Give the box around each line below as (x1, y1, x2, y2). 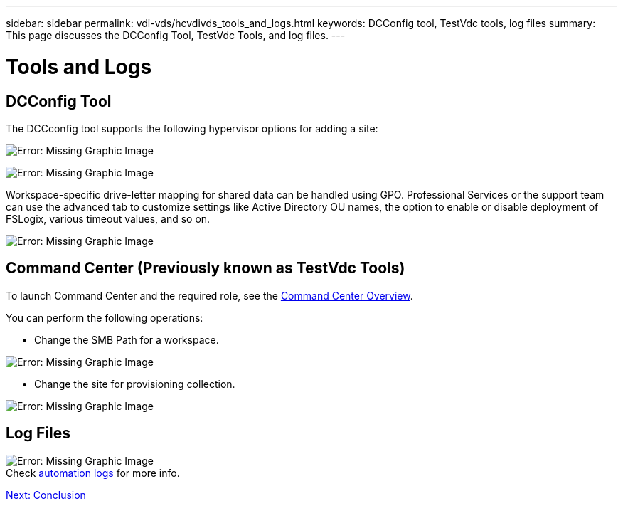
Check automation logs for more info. (6, 466, 180, 479)
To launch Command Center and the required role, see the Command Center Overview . (6, 289, 413, 302)
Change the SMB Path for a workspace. (34, 333, 219, 346)
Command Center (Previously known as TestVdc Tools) (6, 259, 405, 278)
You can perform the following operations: (6, 311, 203, 324)
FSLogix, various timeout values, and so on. (6, 212, 211, 225)
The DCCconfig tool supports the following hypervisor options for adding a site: (6, 122, 378, 135)
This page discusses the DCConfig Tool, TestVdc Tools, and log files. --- (6, 29, 346, 41)
